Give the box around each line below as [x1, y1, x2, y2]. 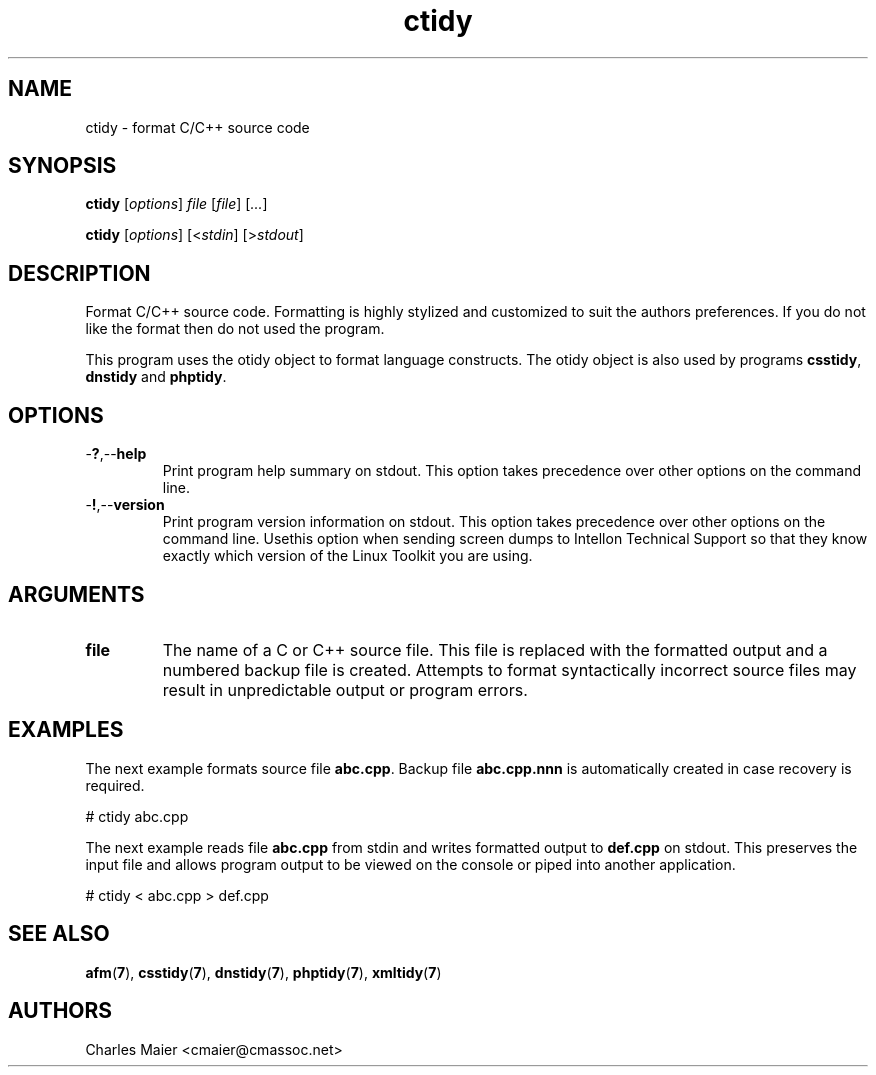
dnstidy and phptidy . [85, 368, 227, 386]
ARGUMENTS [8, 581, 145, 607]
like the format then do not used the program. [85, 320, 385, 338]
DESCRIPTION [8, 260, 151, 286]
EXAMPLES [8, 717, 124, 743]
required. [85, 776, 145, 794]
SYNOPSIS [8, 153, 117, 179]
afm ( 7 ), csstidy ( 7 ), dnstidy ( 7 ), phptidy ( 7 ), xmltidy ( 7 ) [85, 963, 442, 981]
